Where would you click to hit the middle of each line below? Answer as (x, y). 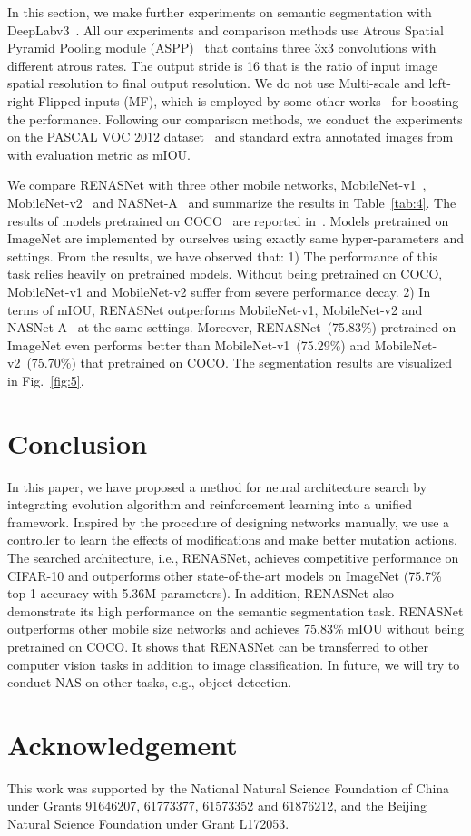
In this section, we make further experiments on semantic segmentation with (220, 12)
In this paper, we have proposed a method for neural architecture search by (217, 486)
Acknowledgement (123, 744)
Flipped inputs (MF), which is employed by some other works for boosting (248, 100)
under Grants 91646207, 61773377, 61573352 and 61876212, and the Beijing (217, 806)
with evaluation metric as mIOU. (99, 154)
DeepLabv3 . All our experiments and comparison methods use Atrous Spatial (226, 30)
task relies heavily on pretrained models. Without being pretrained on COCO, (225, 274)
